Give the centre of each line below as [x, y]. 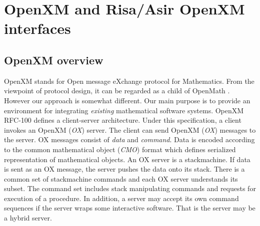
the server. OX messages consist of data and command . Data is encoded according [129, 139]
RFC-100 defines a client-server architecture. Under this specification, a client [123, 120]
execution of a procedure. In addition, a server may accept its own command [121, 198]
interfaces [37, 28]
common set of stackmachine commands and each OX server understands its [121, 178]
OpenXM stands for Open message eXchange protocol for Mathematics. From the [129, 81]
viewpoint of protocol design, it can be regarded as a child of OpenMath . [117, 91]
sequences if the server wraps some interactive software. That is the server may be [130, 208]
